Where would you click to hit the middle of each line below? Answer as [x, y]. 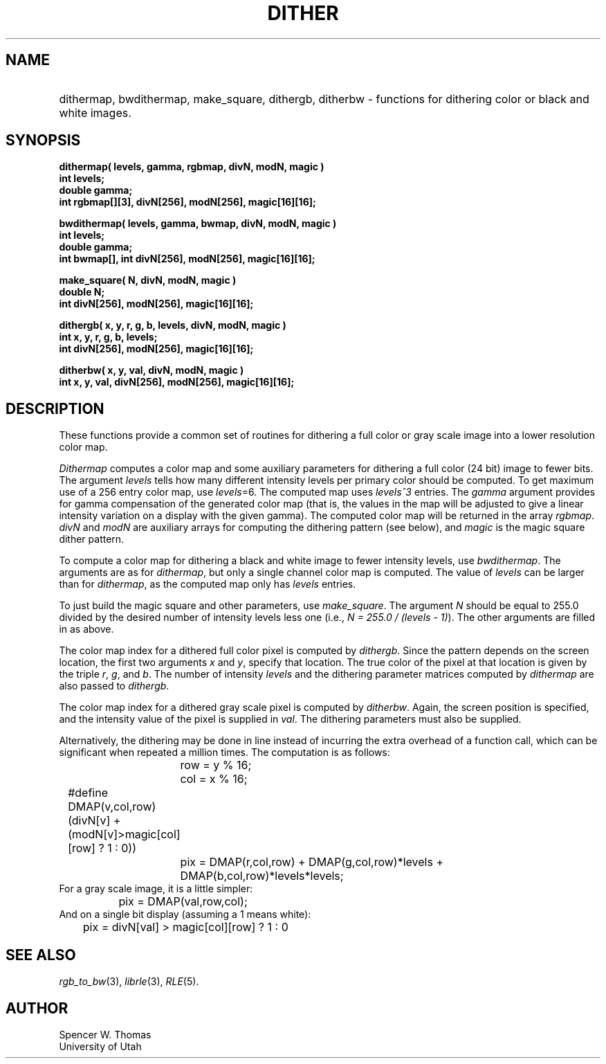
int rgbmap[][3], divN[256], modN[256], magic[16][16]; [187, 202]
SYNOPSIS [43, 141]
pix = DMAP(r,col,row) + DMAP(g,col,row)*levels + [312, 862]
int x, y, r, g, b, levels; [108, 337]
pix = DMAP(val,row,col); [183, 902]
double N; [82, 292]
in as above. [86, 629]
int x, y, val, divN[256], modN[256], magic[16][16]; [177, 382]
